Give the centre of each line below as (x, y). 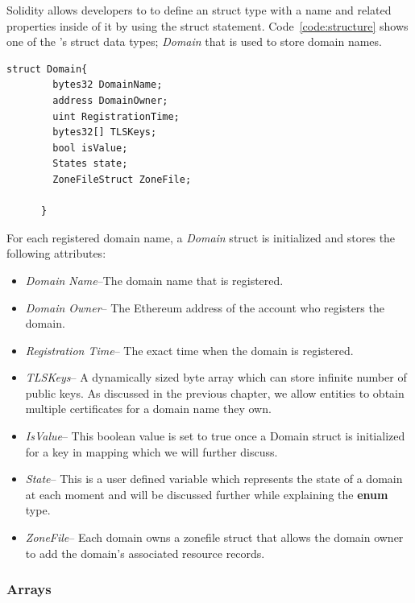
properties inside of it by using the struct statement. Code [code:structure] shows (207, 25)
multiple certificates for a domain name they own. (148, 409)
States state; (90, 164)
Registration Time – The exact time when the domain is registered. (189, 350)
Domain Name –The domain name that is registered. (154, 280)
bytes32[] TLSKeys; (105, 132)
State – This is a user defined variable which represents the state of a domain (214, 479)
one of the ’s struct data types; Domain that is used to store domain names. (194, 41)
